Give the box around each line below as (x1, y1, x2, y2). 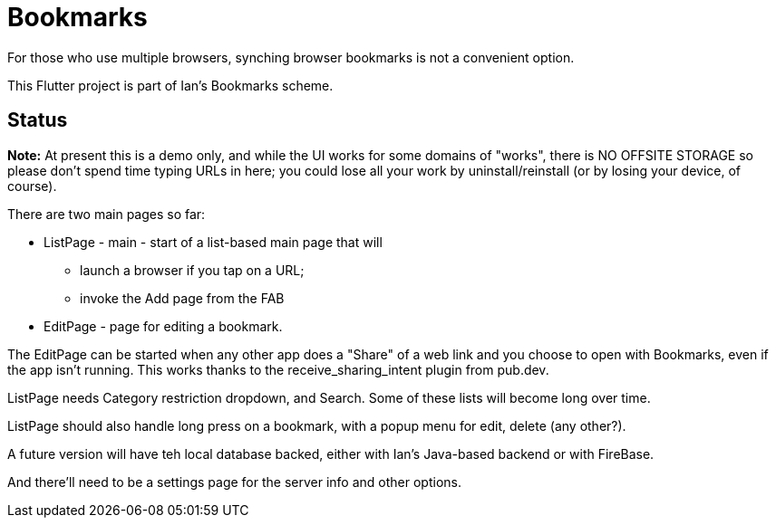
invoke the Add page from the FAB (80, 290, 285, 306)
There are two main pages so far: (7, 205, 206, 222)
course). (7, 177, 57, 194)
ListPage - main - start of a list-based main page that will (44, 234, 383, 250)
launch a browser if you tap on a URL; (80, 262, 305, 278)
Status (7, 109, 68, 132)
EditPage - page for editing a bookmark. (44, 318, 283, 334)
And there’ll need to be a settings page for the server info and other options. (7, 473, 461, 490)
